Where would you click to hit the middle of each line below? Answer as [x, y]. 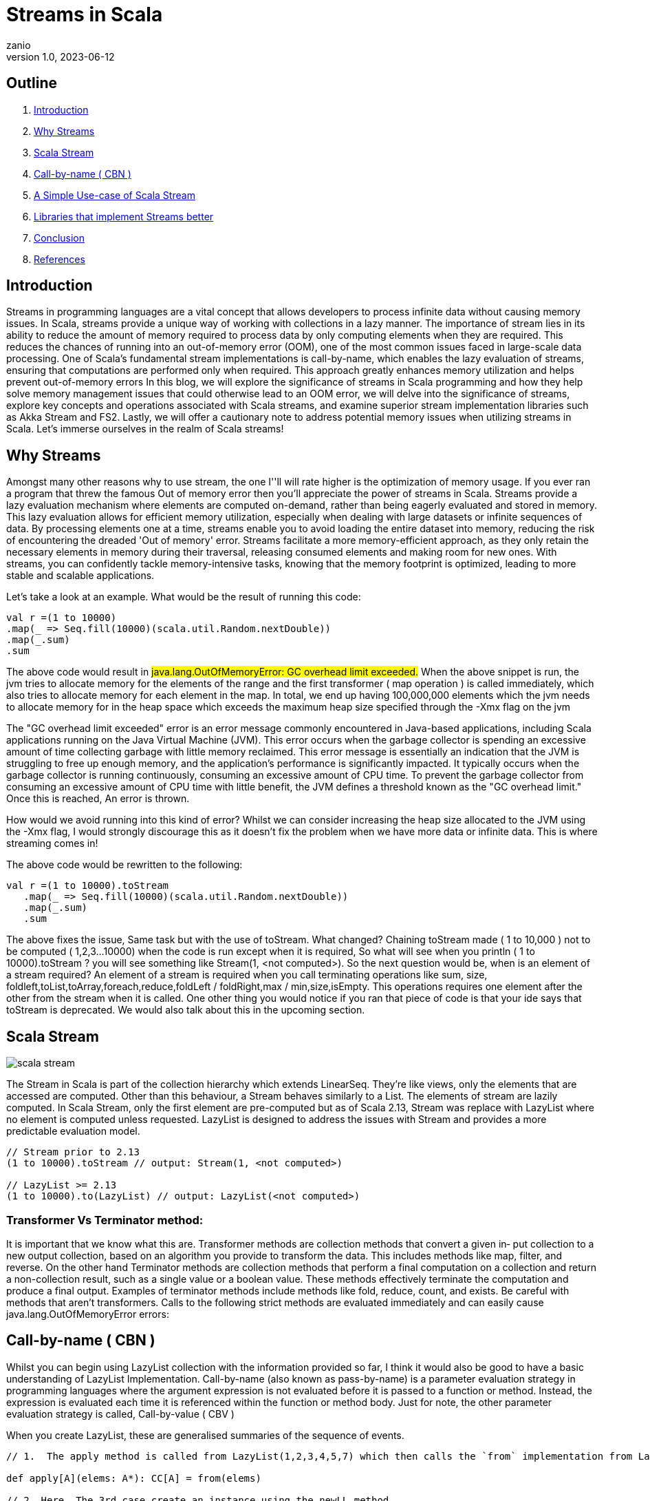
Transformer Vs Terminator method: [105, 1220]
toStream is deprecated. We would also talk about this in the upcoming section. [186, 1010]
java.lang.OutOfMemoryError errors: [88, 1314]
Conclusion [59, 238]
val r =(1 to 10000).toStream [88, 886]
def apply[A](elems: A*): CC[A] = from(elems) [134, 1478]
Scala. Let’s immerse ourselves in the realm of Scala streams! [145, 429]
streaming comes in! [52, 843]
